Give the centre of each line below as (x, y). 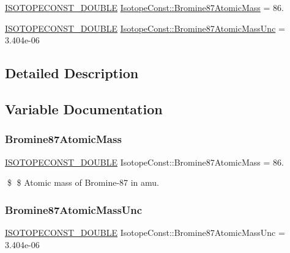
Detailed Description (72, 73)
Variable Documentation (84, 108)
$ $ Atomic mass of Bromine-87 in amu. (83, 182)
